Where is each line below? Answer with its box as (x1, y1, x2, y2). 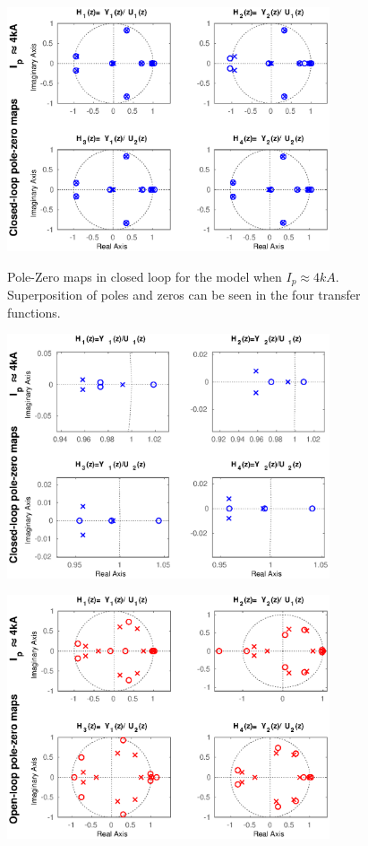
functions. (7, 302, 61, 321)
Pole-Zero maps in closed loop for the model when (7, 266, 282, 285)
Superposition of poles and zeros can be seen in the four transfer (7, 285, 361, 304)
